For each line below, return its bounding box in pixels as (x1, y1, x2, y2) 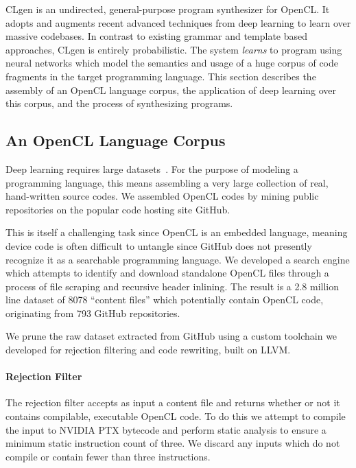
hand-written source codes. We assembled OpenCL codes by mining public (5, 189, 319, 203)
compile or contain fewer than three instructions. (5, 449, 211, 463)
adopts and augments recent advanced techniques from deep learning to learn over (5, 15, 351, 30)
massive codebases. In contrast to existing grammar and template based (5, 29, 308, 43)
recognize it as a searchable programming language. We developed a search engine (5, 252, 350, 266)
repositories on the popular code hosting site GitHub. (5, 202, 230, 216)
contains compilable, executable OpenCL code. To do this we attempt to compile (5, 409, 346, 423)
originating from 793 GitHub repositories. (5, 305, 180, 320)
